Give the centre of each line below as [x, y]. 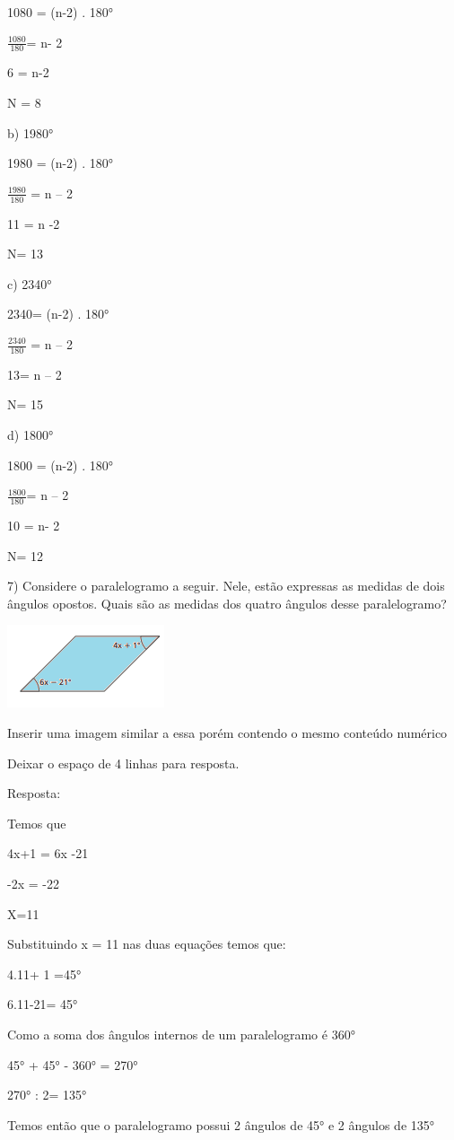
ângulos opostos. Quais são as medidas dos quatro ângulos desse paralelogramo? [227, 603]
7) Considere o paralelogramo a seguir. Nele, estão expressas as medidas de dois [226, 586]
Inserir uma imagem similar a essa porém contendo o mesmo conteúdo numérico [227, 732]
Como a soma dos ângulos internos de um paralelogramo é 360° [181, 1034]
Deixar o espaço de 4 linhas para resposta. [123, 763]
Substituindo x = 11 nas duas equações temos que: [147, 944]
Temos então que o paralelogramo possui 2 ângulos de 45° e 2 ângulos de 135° [221, 1124]
